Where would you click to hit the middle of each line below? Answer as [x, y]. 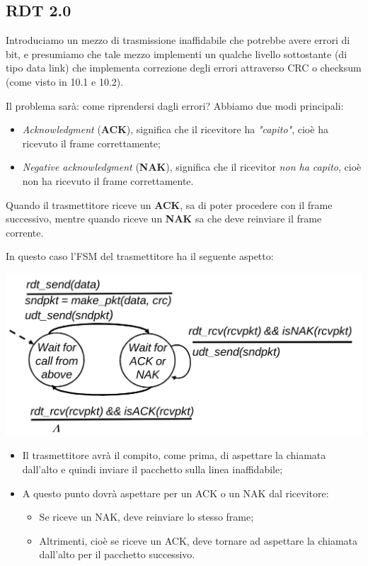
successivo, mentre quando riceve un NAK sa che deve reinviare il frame [164, 219]
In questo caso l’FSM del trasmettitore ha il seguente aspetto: [140, 256]
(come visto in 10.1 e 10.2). [65, 81]
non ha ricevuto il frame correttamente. [108, 180]
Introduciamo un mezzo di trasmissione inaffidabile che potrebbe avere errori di [178, 40]
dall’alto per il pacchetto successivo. [117, 554]
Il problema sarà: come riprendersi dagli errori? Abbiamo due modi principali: [175, 105]
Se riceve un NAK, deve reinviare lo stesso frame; [146, 517]
